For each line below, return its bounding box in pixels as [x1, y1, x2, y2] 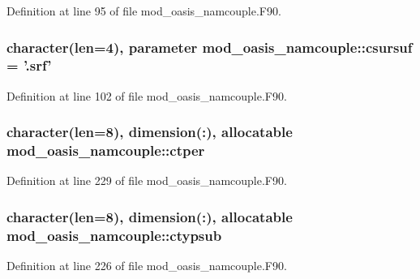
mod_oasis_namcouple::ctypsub [6, 225, 222, 245]
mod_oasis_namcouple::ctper [6, 140, 205, 161]
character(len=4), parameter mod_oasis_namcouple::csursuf [6, 36, 413, 57]
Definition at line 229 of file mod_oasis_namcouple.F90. [6, 172, 287, 189]
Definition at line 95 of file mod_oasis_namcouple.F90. [6, 2, 281, 19]
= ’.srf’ [6, 55, 52, 75]
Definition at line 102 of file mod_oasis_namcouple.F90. [6, 87, 287, 104]
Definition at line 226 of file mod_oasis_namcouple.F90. [6, 257, 287, 274]
